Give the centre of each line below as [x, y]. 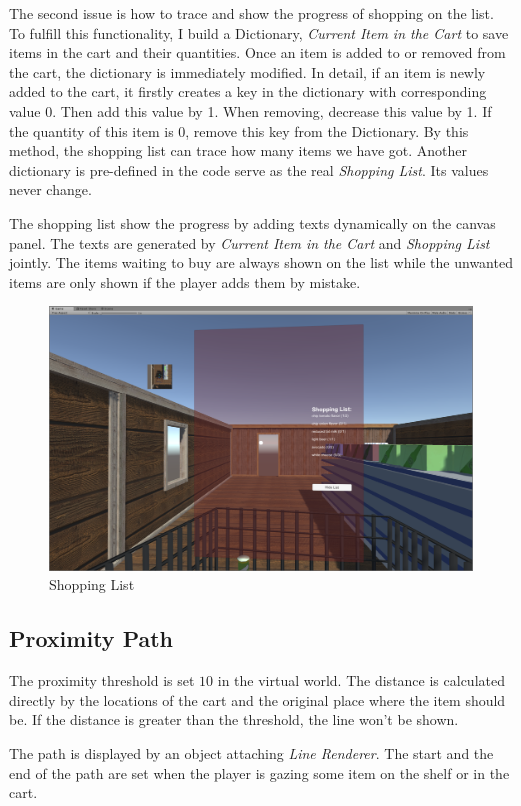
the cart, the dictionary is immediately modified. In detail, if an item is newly [247, 71]
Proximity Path [91, 638]
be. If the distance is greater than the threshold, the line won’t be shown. [234, 719]
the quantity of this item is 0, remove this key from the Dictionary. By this [239, 130]
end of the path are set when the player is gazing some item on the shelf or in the [259, 772]
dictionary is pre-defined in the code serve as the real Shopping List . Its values [249, 169]
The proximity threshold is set [102, 680]
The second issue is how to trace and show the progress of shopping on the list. [251, 13]
